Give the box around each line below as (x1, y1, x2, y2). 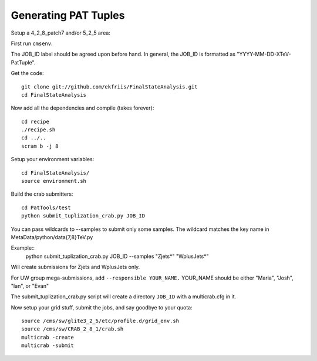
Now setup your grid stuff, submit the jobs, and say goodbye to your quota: (11, 304, 193, 311)
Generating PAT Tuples (11, 9, 125, 22)
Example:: (11, 244, 35, 251)
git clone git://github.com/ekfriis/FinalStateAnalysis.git (21, 83, 198, 90)
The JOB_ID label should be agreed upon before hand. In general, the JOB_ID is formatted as (11, 50, 236, 58)
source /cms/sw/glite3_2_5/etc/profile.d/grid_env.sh (21, 318, 179, 325)
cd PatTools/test (21, 204, 71, 211)
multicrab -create (21, 334, 75, 340)
